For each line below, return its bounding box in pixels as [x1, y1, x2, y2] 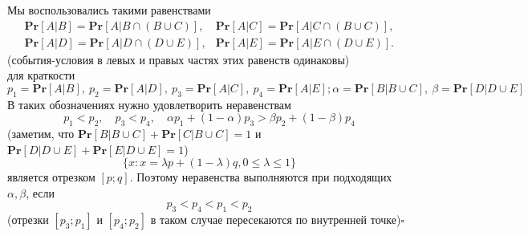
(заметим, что [7, 125, 75, 142]
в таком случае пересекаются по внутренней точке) [150, 211, 401, 228]
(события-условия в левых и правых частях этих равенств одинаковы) [7, 51, 350, 67]
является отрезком [7, 169, 95, 185]
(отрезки [7, 211, 49, 228]
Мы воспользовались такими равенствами [7, 2, 211, 18]
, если [26, 184, 55, 201]
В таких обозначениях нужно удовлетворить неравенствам [7, 96, 291, 112]
